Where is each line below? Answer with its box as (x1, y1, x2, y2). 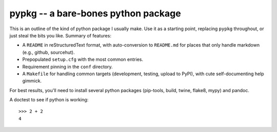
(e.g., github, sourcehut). (22, 49, 75, 55)
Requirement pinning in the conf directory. (22, 63, 113, 70)
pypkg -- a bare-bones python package (9, 8, 182, 19)
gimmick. (22, 78, 42, 84)
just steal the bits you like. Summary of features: (9, 32, 111, 38)
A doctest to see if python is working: (9, 97, 89, 103)
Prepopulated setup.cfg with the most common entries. (22, 56, 144, 62)
